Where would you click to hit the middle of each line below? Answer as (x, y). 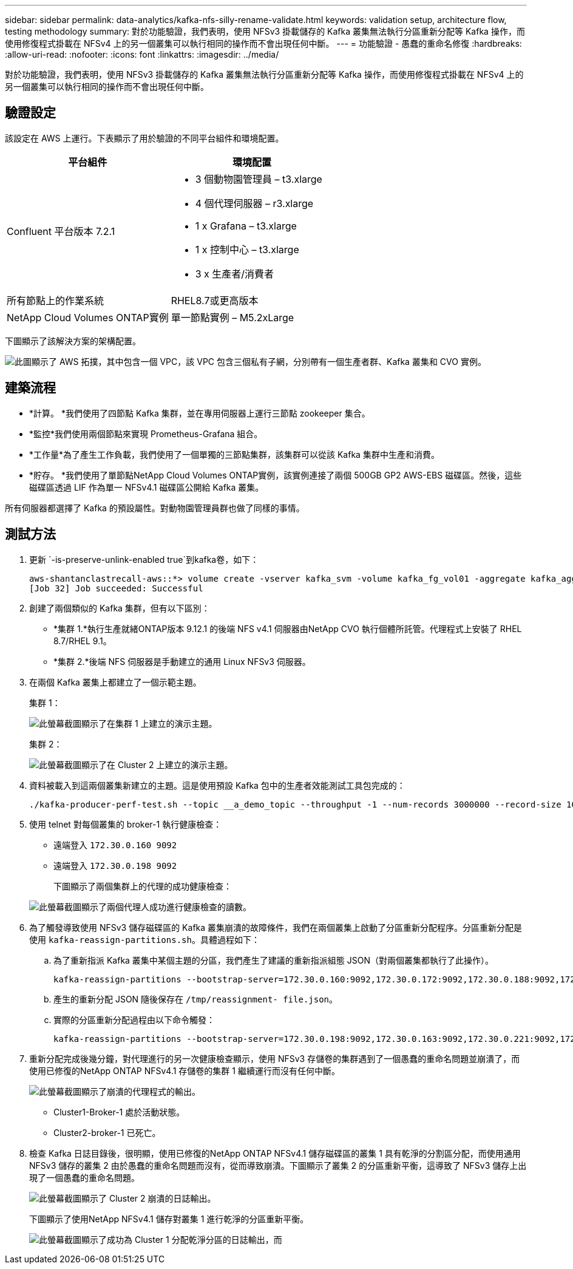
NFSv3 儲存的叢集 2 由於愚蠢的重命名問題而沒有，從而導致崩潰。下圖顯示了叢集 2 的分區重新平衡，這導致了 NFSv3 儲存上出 (278, 1165)
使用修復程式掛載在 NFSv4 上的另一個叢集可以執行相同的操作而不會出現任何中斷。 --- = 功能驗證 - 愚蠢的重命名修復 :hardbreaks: (263, 43)
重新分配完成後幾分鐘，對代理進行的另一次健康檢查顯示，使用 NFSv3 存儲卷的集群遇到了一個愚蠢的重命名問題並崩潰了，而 (275, 1058)
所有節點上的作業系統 (56, 300)
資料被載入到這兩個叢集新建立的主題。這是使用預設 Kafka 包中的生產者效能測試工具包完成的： (217, 785)
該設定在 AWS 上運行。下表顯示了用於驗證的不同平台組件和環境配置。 (144, 138)
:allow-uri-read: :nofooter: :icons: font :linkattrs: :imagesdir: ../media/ (142, 54)
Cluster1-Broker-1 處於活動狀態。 (119, 1112)
